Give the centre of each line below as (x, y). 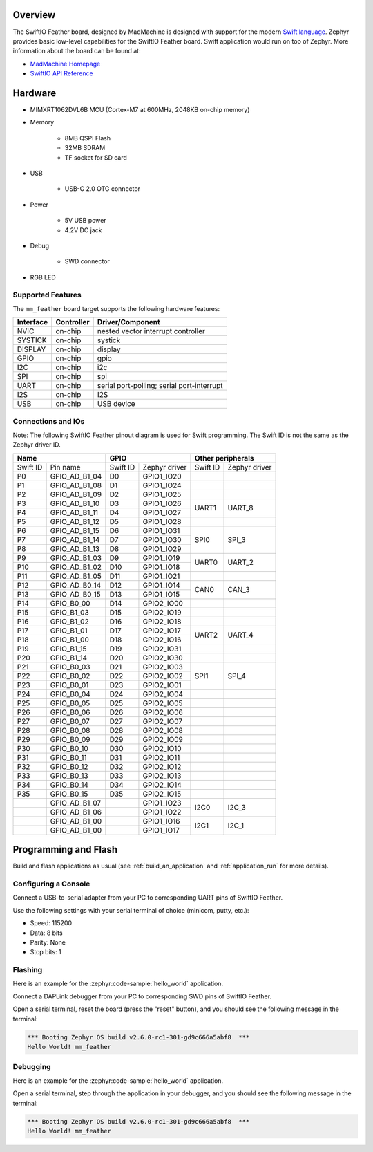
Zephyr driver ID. (37, 445)
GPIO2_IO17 (162, 631)
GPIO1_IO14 (162, 585)
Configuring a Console (51, 884)
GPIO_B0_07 (70, 721)
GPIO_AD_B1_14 (75, 539)
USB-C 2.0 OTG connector (103, 189)
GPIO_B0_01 (69, 685)
